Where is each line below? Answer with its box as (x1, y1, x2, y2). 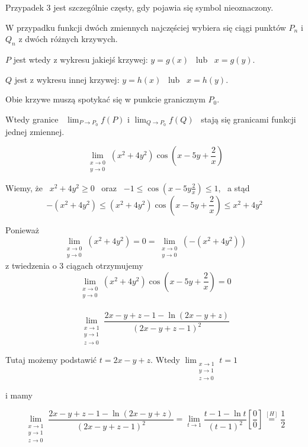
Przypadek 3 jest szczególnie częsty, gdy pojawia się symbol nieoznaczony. (5, 1, 274, 13)
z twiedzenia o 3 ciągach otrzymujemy (5, 259, 143, 272)
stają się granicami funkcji (201, 112, 296, 125)
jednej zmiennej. (5, 125, 65, 137)
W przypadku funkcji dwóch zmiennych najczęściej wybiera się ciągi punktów (5, 21, 286, 33)
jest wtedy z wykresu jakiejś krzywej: (13, 53, 148, 65)
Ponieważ (5, 223, 39, 236)
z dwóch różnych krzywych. (18, 33, 118, 45)
